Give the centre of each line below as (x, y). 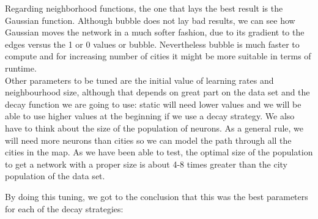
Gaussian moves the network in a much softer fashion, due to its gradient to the (155, 32)
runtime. (21, 68)
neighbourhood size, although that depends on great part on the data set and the (157, 92)
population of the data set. (55, 176)
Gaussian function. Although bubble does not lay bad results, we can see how (150, 20)
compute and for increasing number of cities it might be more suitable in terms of (158, 56)
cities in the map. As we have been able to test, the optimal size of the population (159, 152)
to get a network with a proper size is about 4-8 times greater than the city (146, 164)
